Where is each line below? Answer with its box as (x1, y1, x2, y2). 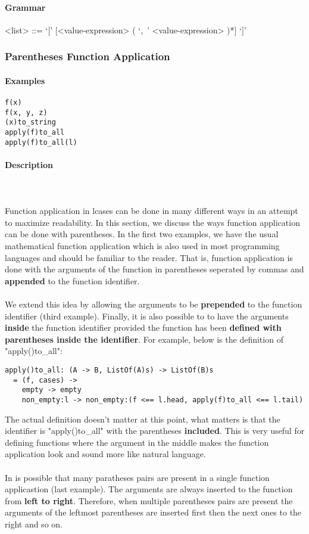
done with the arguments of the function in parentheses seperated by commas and (5, 263, 304, 275)
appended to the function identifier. (5, 274, 140, 287)
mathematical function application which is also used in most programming (5, 240, 280, 252)
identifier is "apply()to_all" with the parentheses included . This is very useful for (5, 424, 305, 437)
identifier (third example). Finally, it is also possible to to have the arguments (5, 309, 289, 322)
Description (5, 158, 54, 170)
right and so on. (5, 517, 63, 530)
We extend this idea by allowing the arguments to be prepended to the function (5, 298, 302, 311)
